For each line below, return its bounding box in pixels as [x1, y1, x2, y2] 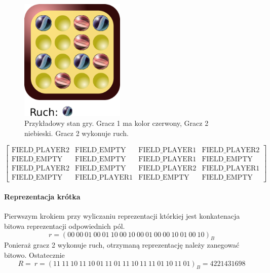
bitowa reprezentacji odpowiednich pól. [4, 221, 125, 231]
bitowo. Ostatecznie [4, 249, 65, 260]
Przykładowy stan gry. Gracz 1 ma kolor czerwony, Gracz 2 [24, 118, 209, 128]
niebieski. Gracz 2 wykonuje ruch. [24, 127, 129, 138]
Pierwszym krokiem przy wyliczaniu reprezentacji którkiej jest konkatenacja [4, 211, 240, 221]
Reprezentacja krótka [4, 191, 81, 202]
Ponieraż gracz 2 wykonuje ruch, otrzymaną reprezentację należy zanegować [4, 240, 240, 250]
